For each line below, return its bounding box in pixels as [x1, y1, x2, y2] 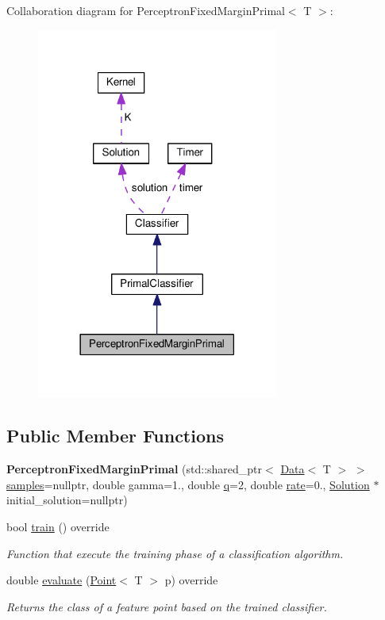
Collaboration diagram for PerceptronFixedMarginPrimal [6, 2, 285, 18]
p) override [164, 572, 218, 588]
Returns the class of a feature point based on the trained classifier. [6, 598, 327, 614]
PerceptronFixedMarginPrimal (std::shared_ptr [6, 461, 263, 477]
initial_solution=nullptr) [6, 492, 128, 508]
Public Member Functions [6, 423, 224, 448]
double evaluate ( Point [6, 572, 117, 588]
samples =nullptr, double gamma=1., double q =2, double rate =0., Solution [6, 476, 370, 492]
